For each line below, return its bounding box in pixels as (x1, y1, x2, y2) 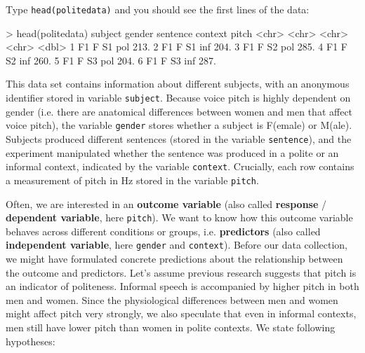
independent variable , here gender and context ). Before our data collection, (6, 237, 348, 252)
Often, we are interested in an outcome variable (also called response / (6, 196, 326, 211)
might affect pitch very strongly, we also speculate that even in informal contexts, (6, 306, 357, 321)
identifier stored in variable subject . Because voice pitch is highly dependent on (6, 90, 351, 105)
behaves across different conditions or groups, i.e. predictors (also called (6, 223, 321, 238)
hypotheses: (6, 333, 55, 348)
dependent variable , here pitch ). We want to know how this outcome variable (6, 210, 353, 225)
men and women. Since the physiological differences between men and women (6, 292, 338, 307)
